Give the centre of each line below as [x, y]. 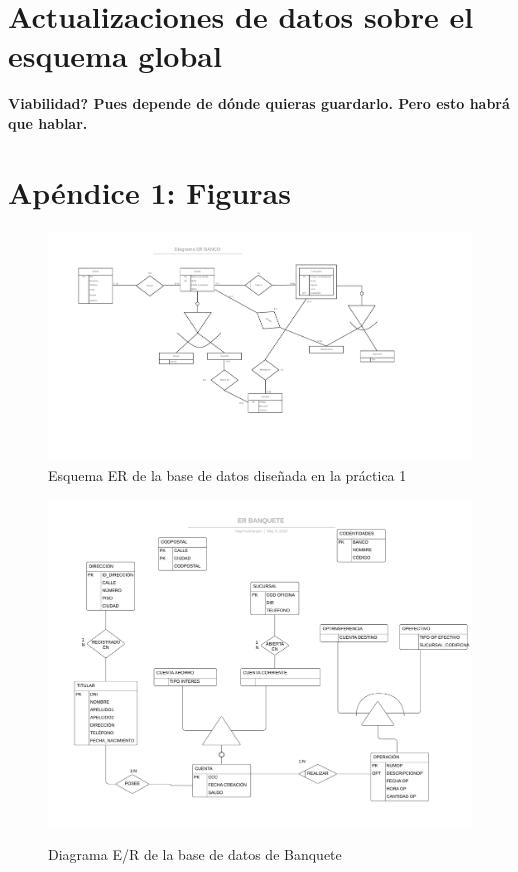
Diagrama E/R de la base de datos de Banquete [195, 854]
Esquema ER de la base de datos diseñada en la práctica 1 [227, 474]
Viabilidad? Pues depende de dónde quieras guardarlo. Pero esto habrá [259, 103]
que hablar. [48, 122]
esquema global [115, 55]
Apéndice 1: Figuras [149, 191]
